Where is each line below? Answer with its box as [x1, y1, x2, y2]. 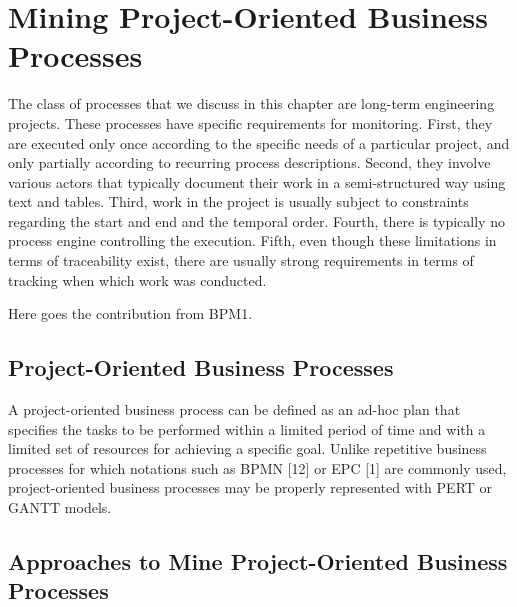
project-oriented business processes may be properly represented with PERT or [8, 477, 493, 498]
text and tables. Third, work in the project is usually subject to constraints [8, 191, 469, 212]
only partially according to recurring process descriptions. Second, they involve [8, 152, 491, 173]
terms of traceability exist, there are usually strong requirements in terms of [8, 250, 474, 271]
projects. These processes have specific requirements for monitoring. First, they [8, 112, 493, 133]
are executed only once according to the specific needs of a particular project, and [8, 132, 510, 153]
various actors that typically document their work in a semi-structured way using [8, 171, 506, 192]
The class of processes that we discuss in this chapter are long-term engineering [8, 93, 495, 114]
